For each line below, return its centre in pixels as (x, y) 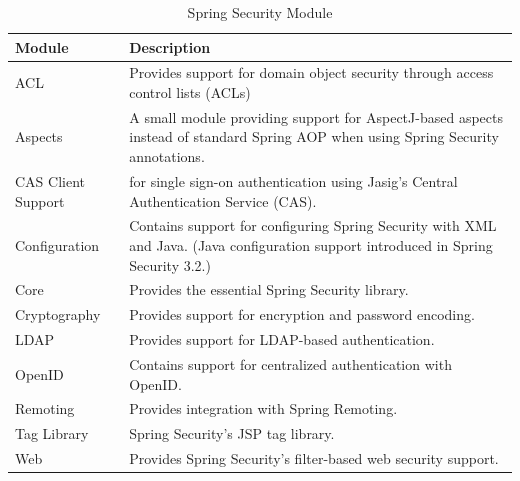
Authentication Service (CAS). (223, 200)
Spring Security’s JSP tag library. (232, 433)
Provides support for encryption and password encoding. (302, 314)
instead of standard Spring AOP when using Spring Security (314, 136)
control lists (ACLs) (190, 92)
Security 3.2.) (170, 264)
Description (170, 46)
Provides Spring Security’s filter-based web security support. (314, 458)
